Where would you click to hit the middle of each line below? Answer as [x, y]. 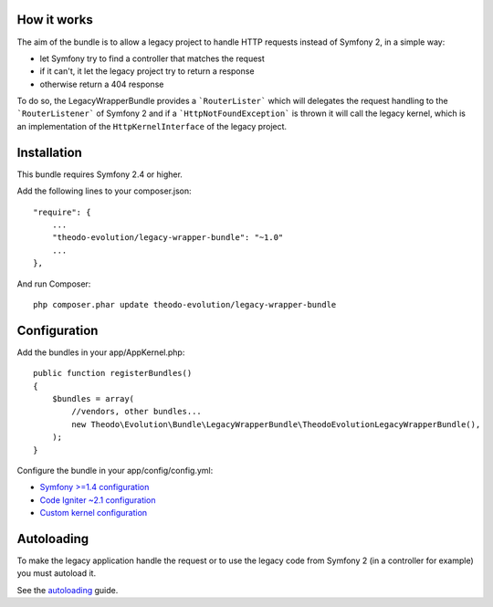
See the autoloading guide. [68, 590]
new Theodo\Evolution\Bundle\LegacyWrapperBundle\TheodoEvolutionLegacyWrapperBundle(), [276, 424]
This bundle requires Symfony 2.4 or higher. [100, 174]
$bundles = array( [93, 398]
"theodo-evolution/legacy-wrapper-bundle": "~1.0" [168, 238]
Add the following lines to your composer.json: [104, 191]
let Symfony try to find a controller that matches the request [152, 58]
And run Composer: [54, 284]
